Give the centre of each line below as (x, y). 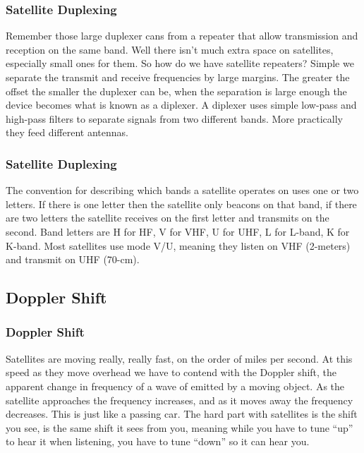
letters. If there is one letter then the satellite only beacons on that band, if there (181, 204)
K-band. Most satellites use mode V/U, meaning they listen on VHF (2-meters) (178, 245)
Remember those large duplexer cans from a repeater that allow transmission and (182, 36)
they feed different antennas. (67, 132)
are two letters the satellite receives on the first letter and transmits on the (168, 218)
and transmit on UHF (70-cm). (73, 259)
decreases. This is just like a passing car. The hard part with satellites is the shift (182, 414)
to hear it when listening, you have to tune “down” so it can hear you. (158, 441)
